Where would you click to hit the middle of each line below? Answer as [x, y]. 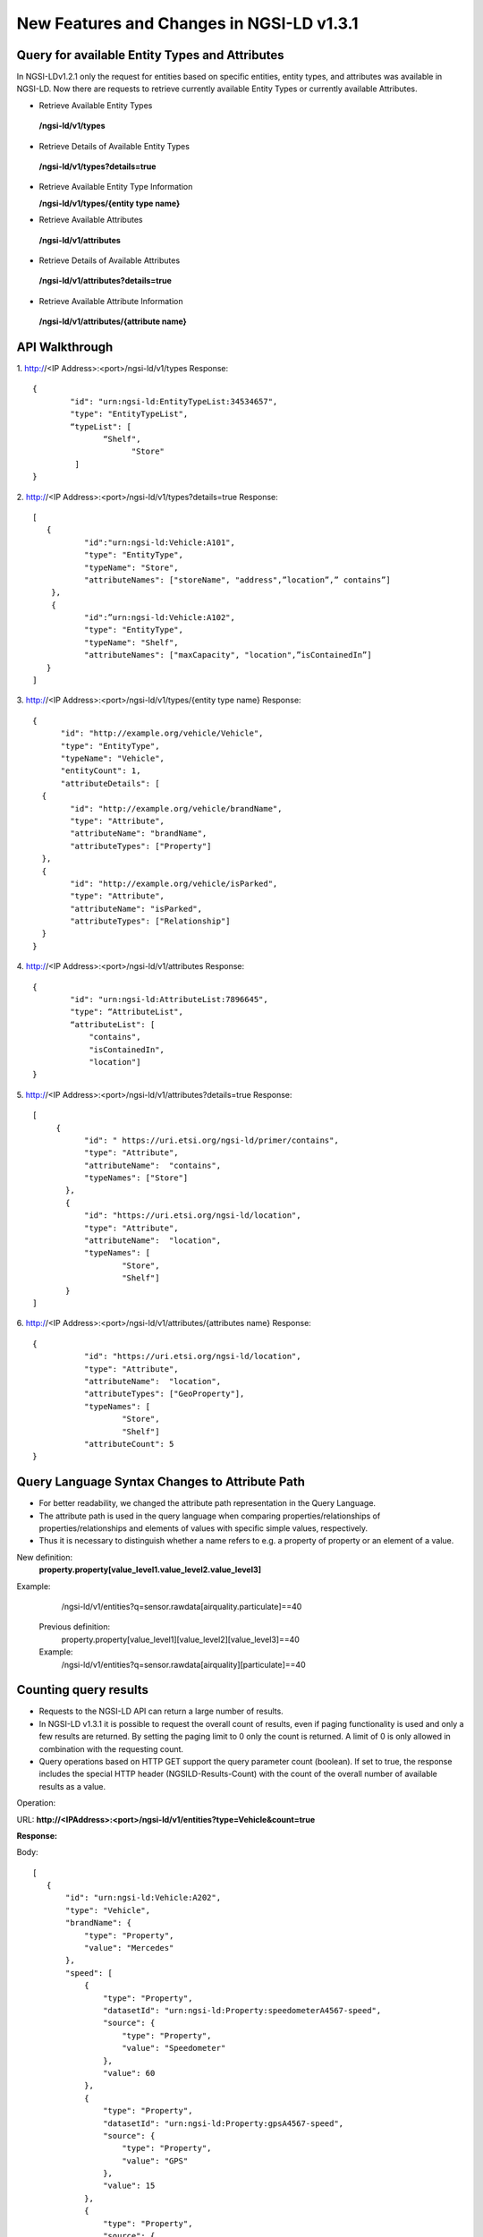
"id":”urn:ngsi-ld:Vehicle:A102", [160, 618]
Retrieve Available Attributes [91, 220]
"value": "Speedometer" [174, 2048]
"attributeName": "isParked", [136, 909]
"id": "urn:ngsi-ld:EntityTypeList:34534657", [174, 401]
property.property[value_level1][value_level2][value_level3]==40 [180, 1639]
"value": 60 [129, 2073]
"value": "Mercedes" [129, 1948]
